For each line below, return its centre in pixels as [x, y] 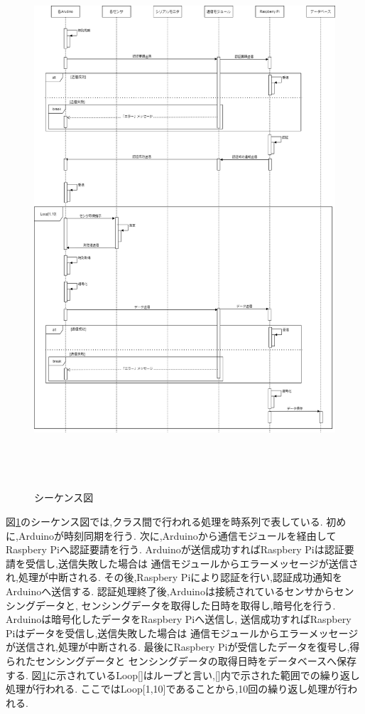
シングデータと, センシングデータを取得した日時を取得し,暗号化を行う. [171, 605]
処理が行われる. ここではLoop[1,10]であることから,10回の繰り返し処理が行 [177, 689]
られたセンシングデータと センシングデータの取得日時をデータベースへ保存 [181, 661]
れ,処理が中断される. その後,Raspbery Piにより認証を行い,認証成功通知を [174, 577]
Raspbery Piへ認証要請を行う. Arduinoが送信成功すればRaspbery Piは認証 [175, 549]
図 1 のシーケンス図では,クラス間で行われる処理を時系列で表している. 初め [176, 522]
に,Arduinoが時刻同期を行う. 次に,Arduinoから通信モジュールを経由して [171, 535]
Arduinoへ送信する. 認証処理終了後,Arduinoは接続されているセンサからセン [180, 591]
